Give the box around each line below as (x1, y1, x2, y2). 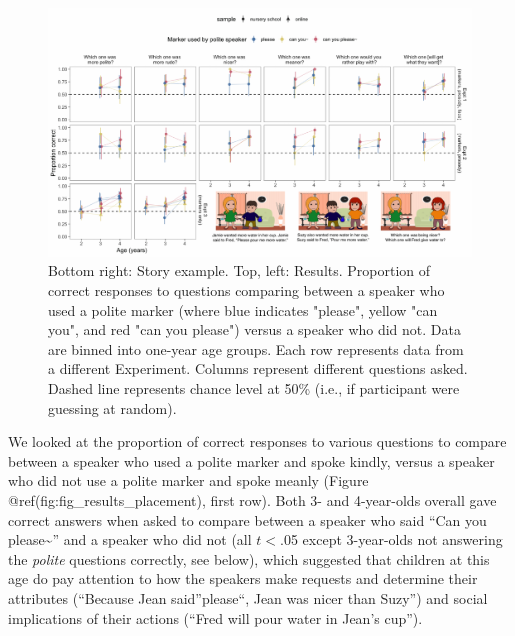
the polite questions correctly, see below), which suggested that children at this (8, 548, 490, 569)
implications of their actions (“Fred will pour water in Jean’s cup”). (8, 607, 423, 628)
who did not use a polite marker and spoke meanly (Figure (8, 470, 369, 491)
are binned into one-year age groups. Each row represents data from (48, 338, 464, 359)
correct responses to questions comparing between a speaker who (48, 280, 445, 301)
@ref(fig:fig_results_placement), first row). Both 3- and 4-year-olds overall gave (8, 489, 497, 510)
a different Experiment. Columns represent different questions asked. (48, 358, 468, 379)
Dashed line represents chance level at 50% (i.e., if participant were (48, 378, 460, 398)
